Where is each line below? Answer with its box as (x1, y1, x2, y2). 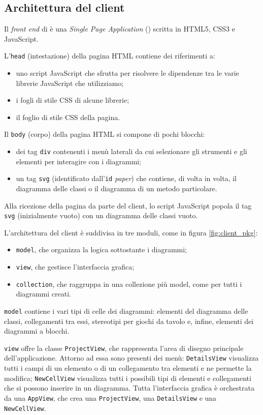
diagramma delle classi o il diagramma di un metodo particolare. (16, 183, 217, 193)
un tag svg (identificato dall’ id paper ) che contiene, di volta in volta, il (16, 173, 237, 184)
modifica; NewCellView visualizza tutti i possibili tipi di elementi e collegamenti (4, 372, 251, 383)
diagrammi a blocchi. (4, 325, 70, 336)
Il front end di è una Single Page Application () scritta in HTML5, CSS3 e (4, 23, 235, 34)
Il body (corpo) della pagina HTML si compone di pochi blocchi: (4, 129, 205, 139)
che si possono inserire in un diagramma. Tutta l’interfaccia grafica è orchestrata (4, 382, 254, 393)
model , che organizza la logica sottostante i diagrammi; (16, 244, 187, 255)
